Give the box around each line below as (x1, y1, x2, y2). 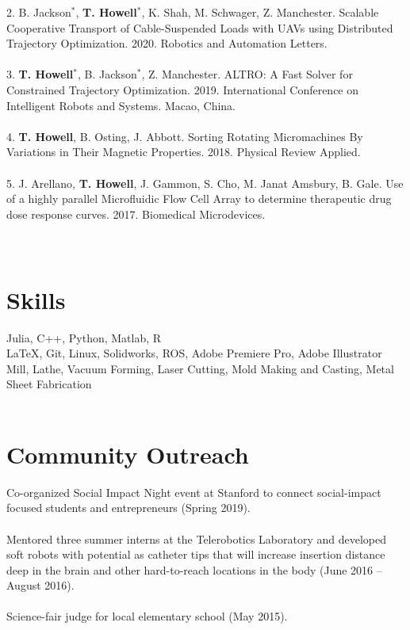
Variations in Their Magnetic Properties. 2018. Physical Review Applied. (6, 143, 361, 160)
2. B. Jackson (6, 4, 71, 20)
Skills (6, 283, 66, 315)
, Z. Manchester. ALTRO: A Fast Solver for (141, 66, 353, 82)
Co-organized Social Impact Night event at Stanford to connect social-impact (6, 483, 381, 500)
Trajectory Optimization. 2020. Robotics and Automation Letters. (6, 35, 328, 52)
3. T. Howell (6, 66, 74, 82)
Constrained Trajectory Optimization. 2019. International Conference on (6, 81, 359, 97)
